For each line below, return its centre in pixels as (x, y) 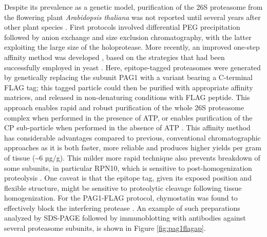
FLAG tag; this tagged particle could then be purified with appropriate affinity (129, 87)
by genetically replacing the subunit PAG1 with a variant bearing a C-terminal (128, 77)
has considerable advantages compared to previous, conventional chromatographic (132, 137)
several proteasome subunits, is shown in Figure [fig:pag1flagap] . (105, 228)
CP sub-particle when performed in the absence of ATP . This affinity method (127, 127)
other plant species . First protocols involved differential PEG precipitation (122, 27)
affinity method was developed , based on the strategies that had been (115, 57)
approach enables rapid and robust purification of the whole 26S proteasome (124, 107)
